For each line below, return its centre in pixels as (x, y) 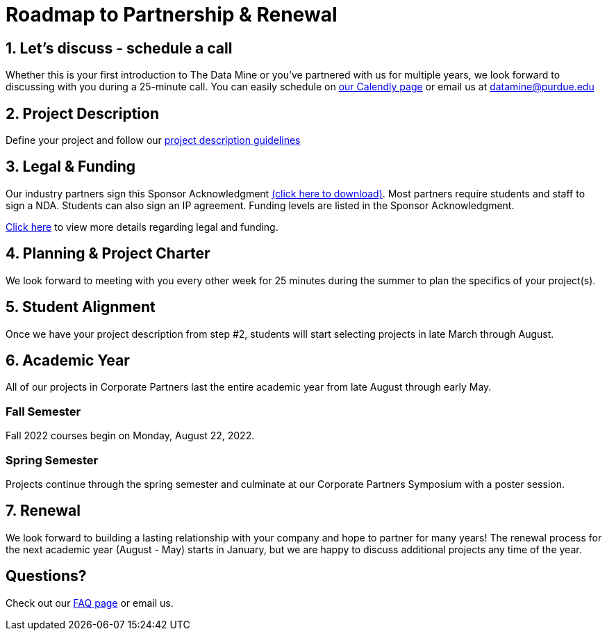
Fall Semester (43, 411)
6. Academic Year (68, 360)
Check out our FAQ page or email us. (90, 603)
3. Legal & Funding (71, 167)
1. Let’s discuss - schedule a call (119, 48)
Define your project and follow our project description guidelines (153, 140)
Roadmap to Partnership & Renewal (172, 15)
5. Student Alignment (81, 307)
